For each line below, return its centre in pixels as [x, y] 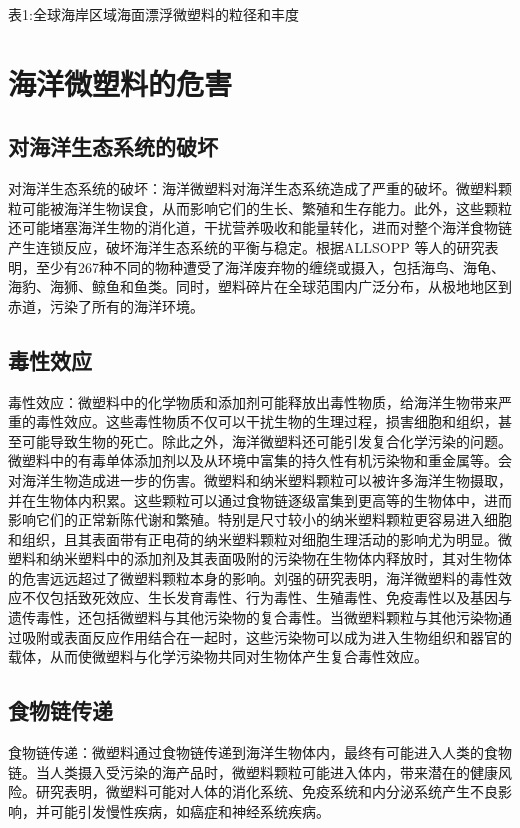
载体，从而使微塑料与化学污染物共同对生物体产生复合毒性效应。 [218, 656]
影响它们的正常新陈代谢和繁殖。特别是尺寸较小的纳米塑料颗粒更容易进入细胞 [260, 519]
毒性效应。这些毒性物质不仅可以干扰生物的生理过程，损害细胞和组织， [266, 421]
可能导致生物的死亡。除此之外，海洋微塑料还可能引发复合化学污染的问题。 [266, 440]
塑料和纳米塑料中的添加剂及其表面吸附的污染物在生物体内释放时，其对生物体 [260, 558]
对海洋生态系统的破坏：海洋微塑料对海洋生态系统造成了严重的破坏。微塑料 [253, 188]
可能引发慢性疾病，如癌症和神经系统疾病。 [189, 810]
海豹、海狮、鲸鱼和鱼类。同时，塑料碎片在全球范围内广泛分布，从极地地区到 [260, 286]
